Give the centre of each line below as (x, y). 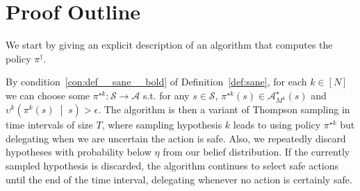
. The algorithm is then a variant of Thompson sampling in (224, 109)
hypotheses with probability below (79, 152)
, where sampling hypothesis (162, 125)
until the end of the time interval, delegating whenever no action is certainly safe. (179, 179)
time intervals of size (49, 125)
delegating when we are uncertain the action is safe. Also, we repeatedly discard (176, 138)
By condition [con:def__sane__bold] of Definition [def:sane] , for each (156, 82)
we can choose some (48, 95)
